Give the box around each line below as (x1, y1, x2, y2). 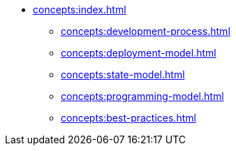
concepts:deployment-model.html (61, 47, 216, 59)
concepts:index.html (33, 3, 126, 15)
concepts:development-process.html (61, 25, 230, 37)
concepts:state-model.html (61, 69, 185, 80)
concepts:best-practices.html (61, 112, 196, 124)
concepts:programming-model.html (61, 90, 224, 102)
